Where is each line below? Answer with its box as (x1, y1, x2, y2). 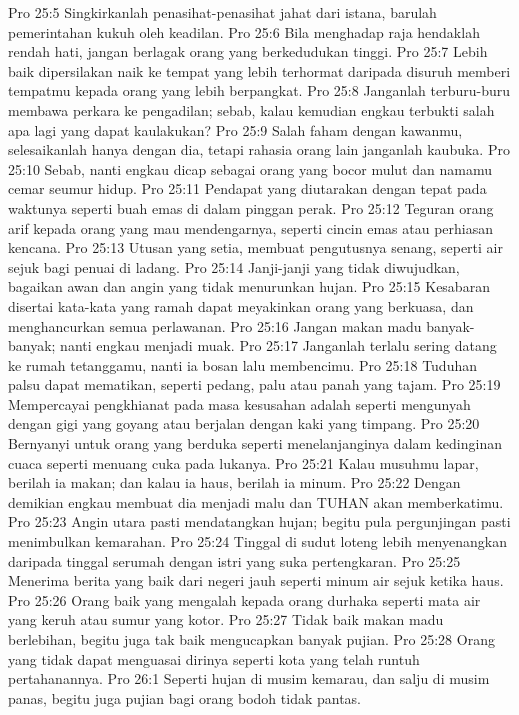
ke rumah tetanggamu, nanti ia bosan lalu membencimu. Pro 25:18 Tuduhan (8, 354, 477, 375)
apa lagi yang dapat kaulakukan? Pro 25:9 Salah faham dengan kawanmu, (8, 119, 463, 140)
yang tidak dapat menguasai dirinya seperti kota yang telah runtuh (8, 648, 420, 669)
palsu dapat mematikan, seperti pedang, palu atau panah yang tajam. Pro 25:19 (8, 374, 501, 395)
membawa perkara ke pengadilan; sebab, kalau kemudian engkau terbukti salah (8, 99, 495, 120)
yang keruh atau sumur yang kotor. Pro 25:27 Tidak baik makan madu (8, 609, 444, 630)
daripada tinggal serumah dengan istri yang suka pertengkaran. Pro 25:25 (8, 550, 461, 571)
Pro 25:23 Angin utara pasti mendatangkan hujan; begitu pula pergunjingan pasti (8, 511, 511, 532)
